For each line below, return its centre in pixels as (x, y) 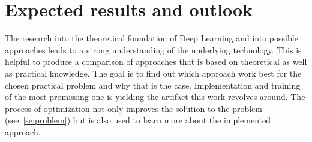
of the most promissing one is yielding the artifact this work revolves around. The (155, 97)
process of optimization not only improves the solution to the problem (133, 108)
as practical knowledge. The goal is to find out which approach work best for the (153, 73)
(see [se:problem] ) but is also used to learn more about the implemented (138, 120)
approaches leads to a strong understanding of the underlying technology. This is (153, 49)
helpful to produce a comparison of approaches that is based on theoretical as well (156, 61)
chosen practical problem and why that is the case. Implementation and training (153, 85)
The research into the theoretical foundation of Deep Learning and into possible (151, 38)
